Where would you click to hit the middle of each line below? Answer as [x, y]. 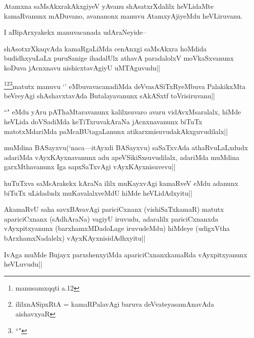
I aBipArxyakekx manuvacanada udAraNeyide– [75, 32]
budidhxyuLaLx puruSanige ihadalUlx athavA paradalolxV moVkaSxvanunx [119, 58]
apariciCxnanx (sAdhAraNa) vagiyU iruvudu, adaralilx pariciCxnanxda [111, 218]
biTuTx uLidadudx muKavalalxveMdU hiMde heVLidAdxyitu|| [98, 192]
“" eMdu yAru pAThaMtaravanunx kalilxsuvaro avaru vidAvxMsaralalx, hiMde [123, 112]
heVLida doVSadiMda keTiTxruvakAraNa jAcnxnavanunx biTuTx [103, 121]
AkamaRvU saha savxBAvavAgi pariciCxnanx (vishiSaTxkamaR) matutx [114, 209]
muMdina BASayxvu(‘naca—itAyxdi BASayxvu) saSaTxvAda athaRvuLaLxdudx [126, 147]
